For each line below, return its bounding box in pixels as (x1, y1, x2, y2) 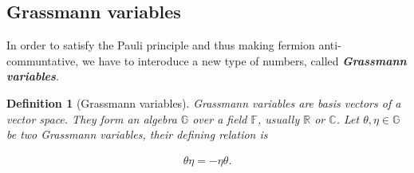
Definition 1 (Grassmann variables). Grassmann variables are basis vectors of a (6, 94, 401, 111)
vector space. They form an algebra (6, 110, 177, 127)
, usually (257, 110, 300, 127)
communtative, (6, 52, 79, 69)
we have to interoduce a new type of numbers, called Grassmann (81, 52, 407, 69)
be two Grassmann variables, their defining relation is (6, 126, 268, 143)
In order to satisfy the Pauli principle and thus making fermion (6, 37, 315, 53)
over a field (192, 110, 247, 127)
